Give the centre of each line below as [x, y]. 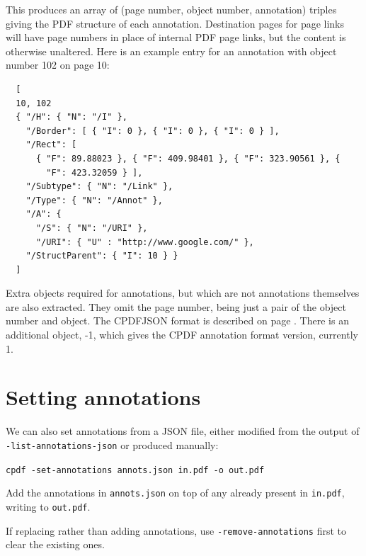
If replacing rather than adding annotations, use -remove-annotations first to [176, 530]
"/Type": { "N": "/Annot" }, [94, 200]
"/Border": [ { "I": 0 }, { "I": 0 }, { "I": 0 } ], [153, 131]
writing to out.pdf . [48, 506]
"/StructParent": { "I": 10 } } [102, 256]
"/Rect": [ [51, 145]
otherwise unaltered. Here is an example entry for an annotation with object [171, 51]
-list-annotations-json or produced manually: [112, 444]
